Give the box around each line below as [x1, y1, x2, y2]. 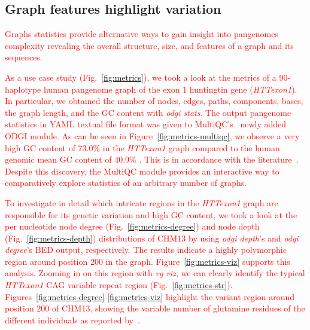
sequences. [5, 51, 42, 63]
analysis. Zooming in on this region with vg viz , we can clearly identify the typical [5, 267, 305, 279]
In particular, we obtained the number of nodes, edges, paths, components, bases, [5, 94, 303, 107]
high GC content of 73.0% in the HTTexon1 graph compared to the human [5, 141, 280, 154]
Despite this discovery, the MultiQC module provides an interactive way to [5, 164, 279, 177]
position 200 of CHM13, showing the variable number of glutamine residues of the [5, 302, 305, 314]
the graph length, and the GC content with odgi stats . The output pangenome [5, 106, 291, 118]
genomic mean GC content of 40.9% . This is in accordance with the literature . [5, 153, 299, 166]
